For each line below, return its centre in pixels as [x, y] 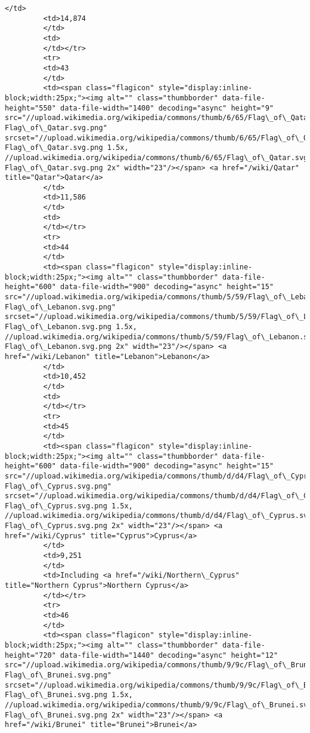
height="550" [30, 108]
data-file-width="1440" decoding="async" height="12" [169, 655]
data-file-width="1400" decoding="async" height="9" [167, 108]
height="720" [30, 655]
